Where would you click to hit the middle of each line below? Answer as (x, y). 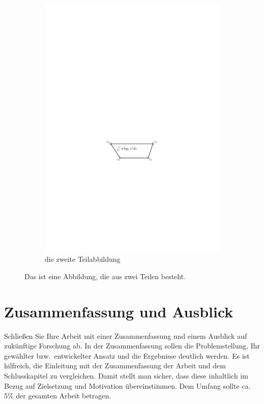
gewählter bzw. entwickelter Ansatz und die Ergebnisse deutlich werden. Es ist (127, 355)
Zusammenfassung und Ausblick (119, 311)
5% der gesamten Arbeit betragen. (58, 396)
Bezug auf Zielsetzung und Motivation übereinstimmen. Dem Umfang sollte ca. (127, 385)
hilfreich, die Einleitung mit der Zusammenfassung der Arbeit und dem (115, 366)
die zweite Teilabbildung (83, 259)
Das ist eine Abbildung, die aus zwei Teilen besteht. (105, 276)
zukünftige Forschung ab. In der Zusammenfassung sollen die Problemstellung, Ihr (132, 346)
